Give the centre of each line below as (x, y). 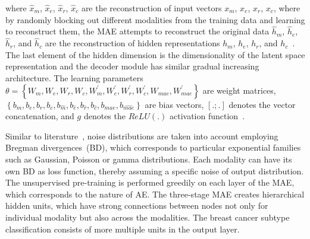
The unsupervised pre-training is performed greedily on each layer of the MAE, (150, 182)
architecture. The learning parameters (74, 78)
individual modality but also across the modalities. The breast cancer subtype (148, 217)
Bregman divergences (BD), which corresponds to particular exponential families (153, 147)
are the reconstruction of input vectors (151, 8)
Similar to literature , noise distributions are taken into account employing (142, 136)
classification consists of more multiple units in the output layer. (123, 229)
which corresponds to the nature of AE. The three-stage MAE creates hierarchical (155, 194)
